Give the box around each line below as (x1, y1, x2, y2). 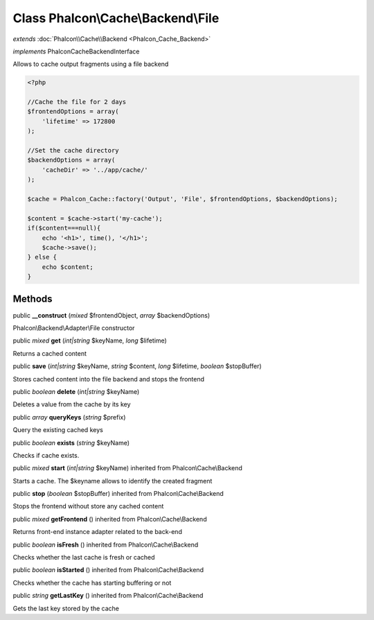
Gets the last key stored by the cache (12, 604, 119, 612)
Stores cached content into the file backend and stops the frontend (12, 374, 204, 383)
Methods (12, 293, 53, 304)
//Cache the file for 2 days (27, 98, 127, 106)
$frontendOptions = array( (27, 107, 119, 116)
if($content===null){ (27, 224, 101, 232)
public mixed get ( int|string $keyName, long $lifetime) (12, 336, 168, 345)
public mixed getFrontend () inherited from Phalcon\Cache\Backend (12, 515, 207, 523)
